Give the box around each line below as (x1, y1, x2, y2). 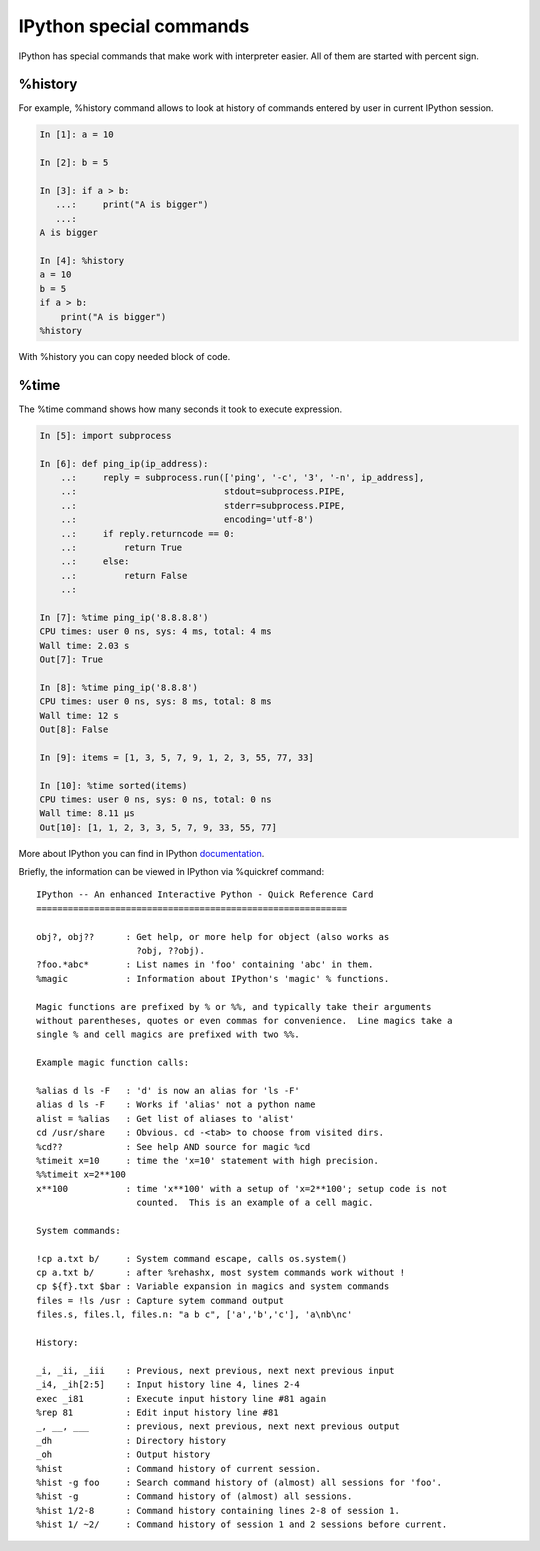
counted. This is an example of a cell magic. (136, 1197, 374, 1209)
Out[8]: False (39, 723, 109, 735)
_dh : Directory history (36, 1435, 227, 1446)
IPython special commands (18, 15, 250, 37)
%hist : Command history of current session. (36, 1463, 322, 1474)
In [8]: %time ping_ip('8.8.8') (39, 681, 199, 693)
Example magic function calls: (36, 1057, 190, 1069)
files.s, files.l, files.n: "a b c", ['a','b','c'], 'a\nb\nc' (36, 1309, 353, 1320)
